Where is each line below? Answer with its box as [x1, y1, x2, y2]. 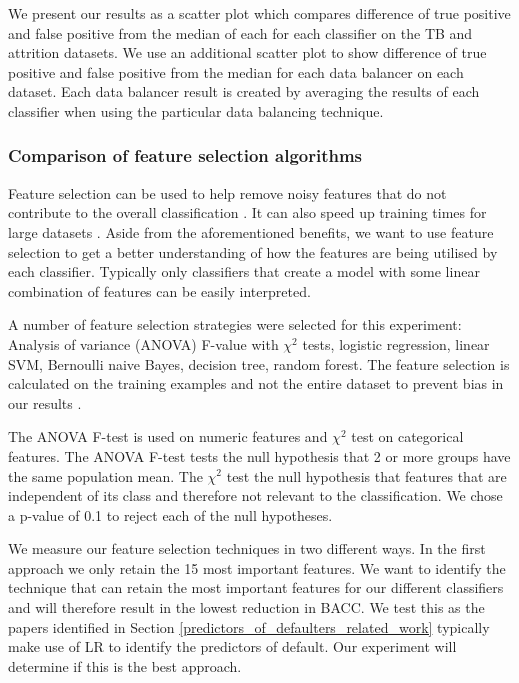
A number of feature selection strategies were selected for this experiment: [8, 314, 462, 335]
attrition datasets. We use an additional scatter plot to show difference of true [8, 42, 487, 63]
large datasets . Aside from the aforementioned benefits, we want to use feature [8, 221, 494, 242]
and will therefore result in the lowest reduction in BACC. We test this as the [8, 597, 485, 618]
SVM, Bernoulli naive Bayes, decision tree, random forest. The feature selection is [8, 353, 510, 374]
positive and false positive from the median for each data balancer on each [8, 61, 464, 82]
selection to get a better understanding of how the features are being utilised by [8, 241, 498, 262]
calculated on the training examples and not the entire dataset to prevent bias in [8, 373, 504, 394]
